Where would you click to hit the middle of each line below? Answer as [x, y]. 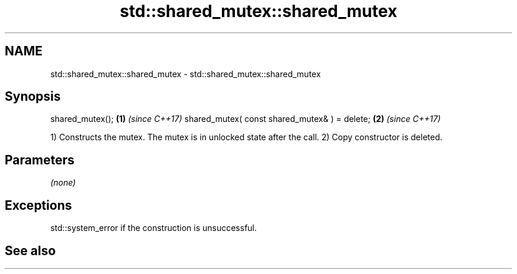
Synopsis [33, 97]
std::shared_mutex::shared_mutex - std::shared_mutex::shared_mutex [186, 74]
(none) [63, 183]
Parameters [40, 160]
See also [30, 250]
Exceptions [38, 205]
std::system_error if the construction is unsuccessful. [154, 228]
